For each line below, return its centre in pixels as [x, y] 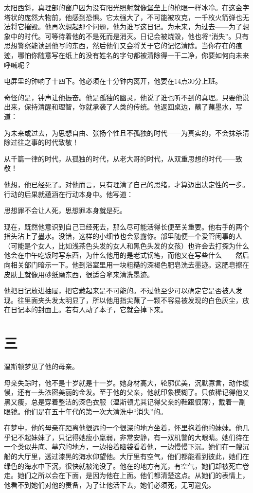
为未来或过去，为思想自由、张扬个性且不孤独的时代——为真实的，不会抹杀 [123, 132]
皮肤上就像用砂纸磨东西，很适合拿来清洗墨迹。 [79, 274]
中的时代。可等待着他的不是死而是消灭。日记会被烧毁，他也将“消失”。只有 [130, 36]
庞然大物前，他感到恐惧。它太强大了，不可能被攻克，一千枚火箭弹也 [133, 17]
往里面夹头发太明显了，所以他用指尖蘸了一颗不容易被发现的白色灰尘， [130, 300]
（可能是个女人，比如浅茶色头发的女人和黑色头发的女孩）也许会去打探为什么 [126, 245]
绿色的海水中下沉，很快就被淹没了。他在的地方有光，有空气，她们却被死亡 [123, 466]
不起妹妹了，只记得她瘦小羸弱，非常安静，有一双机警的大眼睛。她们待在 [133, 437]
